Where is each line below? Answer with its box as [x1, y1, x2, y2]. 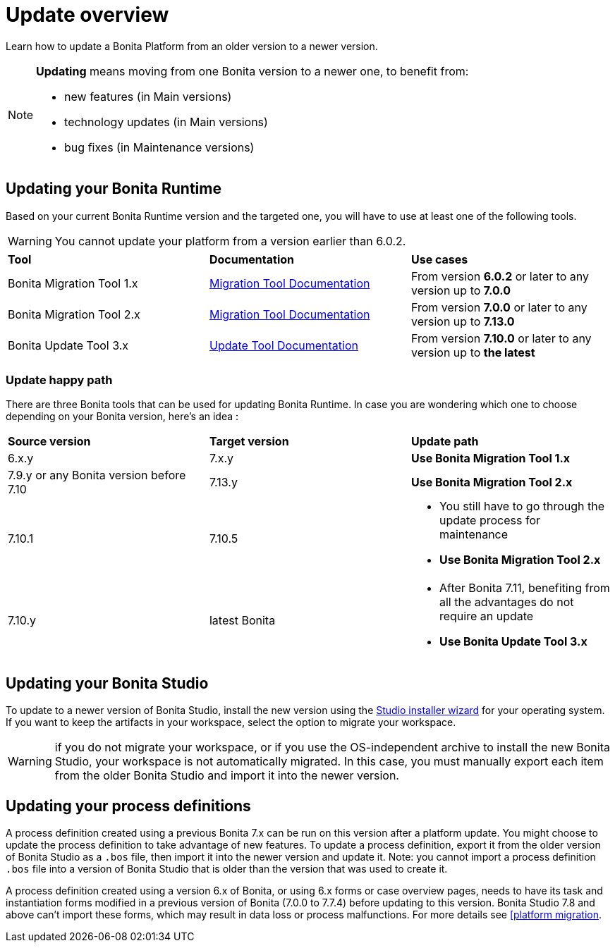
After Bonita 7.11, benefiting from [439, 581, 610, 596]
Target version [209, 434, 289, 449]
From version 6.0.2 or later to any [410, 269, 590, 283]
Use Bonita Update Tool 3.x [439, 634, 587, 649]
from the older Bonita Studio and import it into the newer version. [54, 768, 399, 783]
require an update [439, 609, 534, 624]
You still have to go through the [439, 499, 605, 514]
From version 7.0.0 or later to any [410, 300, 587, 314]
